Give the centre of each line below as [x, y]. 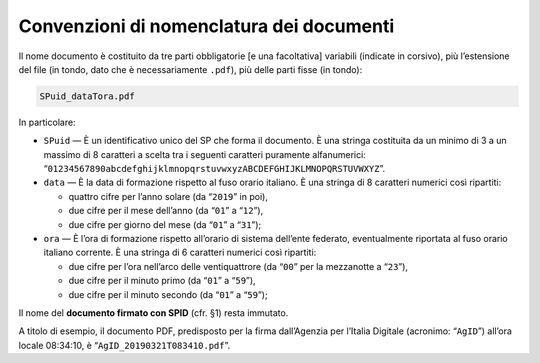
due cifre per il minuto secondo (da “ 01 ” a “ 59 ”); [168, 294]
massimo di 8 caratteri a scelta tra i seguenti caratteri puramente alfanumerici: [205, 154]
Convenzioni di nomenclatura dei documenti [206, 26]
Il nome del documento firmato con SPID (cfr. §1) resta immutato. [153, 312]
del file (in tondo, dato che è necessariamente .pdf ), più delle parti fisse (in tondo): [190, 69]
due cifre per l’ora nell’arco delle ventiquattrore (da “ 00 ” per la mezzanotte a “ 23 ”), [238, 266]
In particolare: [47, 122]
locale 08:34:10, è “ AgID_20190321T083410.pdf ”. [124, 345]
